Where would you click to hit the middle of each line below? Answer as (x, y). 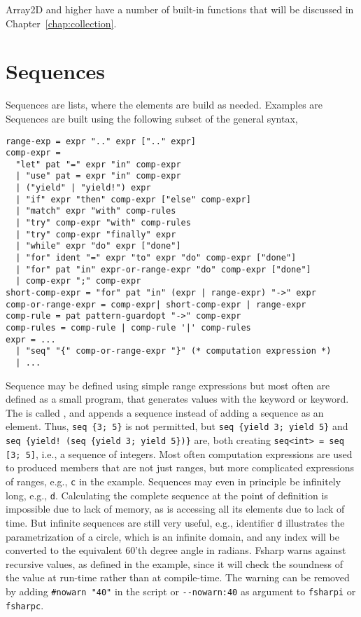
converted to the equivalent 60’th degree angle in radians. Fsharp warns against (176, 550)
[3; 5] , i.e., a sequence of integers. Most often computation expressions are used (179, 453)
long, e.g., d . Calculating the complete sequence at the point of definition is (167, 495)
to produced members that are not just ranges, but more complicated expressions (180, 467)
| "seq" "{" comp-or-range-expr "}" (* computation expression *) (174, 351)
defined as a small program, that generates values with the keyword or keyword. (177, 399)
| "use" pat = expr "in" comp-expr (98, 176)
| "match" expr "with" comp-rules (96, 211)
